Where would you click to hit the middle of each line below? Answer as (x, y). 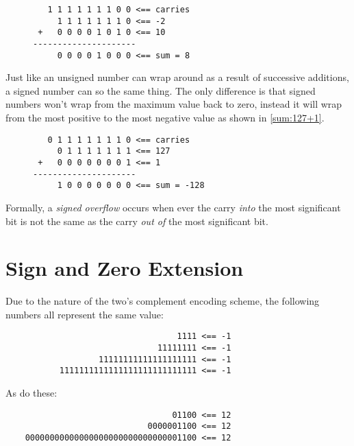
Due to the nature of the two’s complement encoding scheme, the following (163, 301)
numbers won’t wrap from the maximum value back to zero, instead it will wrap (174, 104)
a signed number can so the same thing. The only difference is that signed (161, 90)
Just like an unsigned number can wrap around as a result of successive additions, (177, 77)
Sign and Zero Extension (125, 268)
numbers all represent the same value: (85, 314)
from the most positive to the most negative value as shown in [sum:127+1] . (165, 118)
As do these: (31, 393)
